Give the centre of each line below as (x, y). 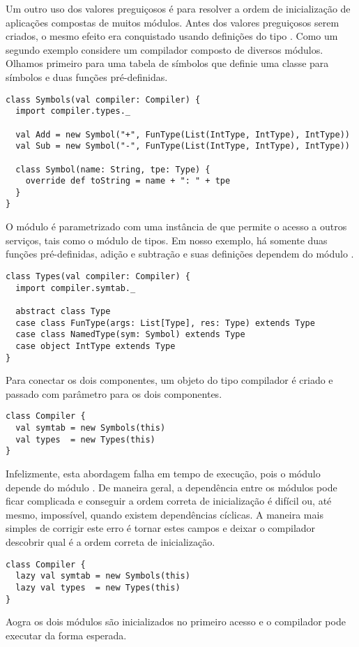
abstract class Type (63, 311)
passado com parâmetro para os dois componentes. (114, 393)
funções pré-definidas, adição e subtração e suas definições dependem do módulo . (180, 254)
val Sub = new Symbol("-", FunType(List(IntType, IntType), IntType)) (183, 146)
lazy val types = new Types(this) (98, 587)
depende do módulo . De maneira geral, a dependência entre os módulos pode (171, 487)
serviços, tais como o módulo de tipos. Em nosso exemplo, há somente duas (167, 240)
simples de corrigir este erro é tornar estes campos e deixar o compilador (161, 528)
